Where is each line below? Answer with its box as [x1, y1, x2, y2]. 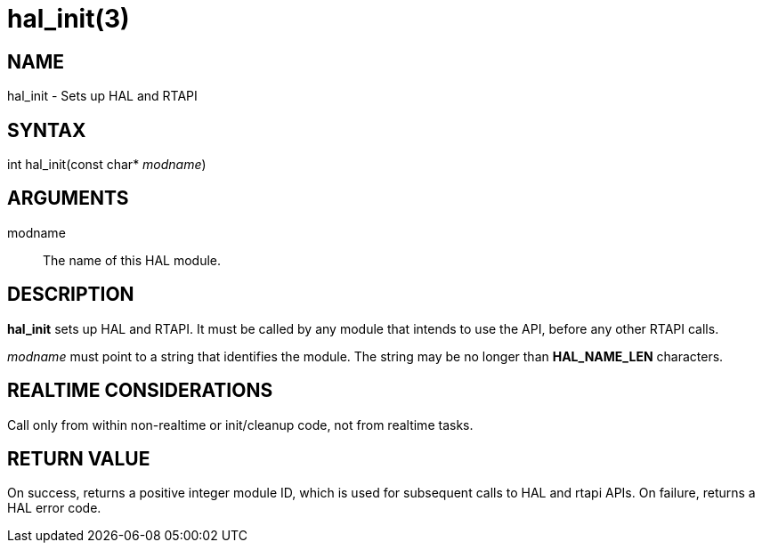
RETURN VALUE [7, 447, 150, 470]
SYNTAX [7, 118, 86, 142]
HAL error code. [7, 500, 101, 516]
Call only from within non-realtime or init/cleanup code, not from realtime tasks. [7, 417, 474, 433]
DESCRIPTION [7, 283, 134, 306]
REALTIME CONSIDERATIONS [7, 379, 273, 402]
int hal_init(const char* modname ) [7, 157, 207, 173]
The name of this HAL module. [43, 252, 222, 268]
